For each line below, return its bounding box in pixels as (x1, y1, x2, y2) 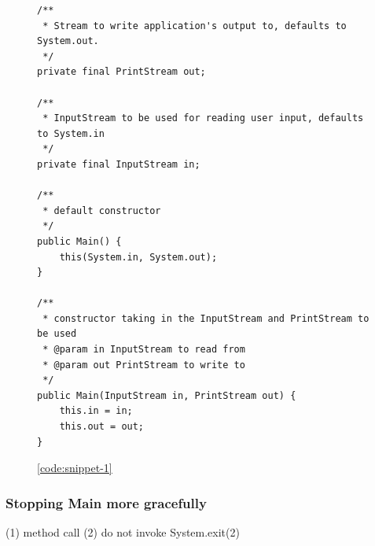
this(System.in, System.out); (59, 251, 218, 263)
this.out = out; (59, 421, 145, 433)
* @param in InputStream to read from (42, 344, 245, 356)
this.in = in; (59, 405, 133, 417)
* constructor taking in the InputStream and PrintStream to (42, 312, 369, 324)
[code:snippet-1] (37, 459, 112, 476)
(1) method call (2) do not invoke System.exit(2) (6, 524, 240, 540)
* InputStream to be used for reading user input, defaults (42, 113, 364, 124)
